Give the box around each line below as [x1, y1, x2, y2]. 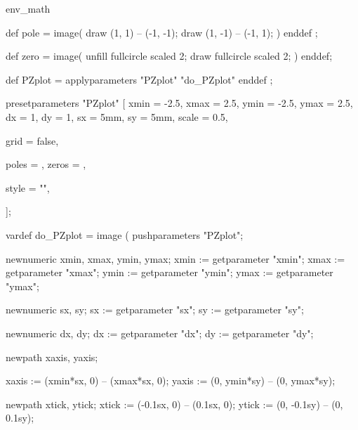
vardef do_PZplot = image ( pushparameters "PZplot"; [6, 227, 244, 242]
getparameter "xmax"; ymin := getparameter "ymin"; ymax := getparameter [6, 265, 333, 280]
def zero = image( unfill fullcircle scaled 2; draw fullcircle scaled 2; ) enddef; [6, 48, 333, 63]
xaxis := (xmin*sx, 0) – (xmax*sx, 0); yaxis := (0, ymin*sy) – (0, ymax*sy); [6, 373, 336, 388]
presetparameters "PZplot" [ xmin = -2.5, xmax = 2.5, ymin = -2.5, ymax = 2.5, [6, 96, 353, 110]
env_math [6, 1, 51, 15]
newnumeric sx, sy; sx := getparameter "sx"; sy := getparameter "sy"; [6, 302, 304, 317]
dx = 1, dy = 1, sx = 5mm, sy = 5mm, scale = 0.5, [6, 109, 228, 124]
